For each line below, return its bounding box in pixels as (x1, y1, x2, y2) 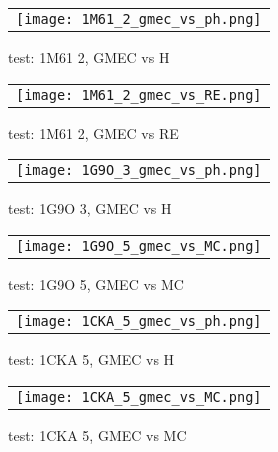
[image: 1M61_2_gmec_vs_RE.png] (16, 86, 262, 103)
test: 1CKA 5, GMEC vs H (8, 349, 175, 370)
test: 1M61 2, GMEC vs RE (8, 122, 179, 143)
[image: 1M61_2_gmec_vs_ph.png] (16, 11, 262, 27)
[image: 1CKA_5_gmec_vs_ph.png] (16, 313, 262, 330)
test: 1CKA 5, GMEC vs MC (8, 424, 187, 445)
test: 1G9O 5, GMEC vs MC (8, 273, 184, 294)
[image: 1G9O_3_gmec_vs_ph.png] (16, 162, 262, 179)
